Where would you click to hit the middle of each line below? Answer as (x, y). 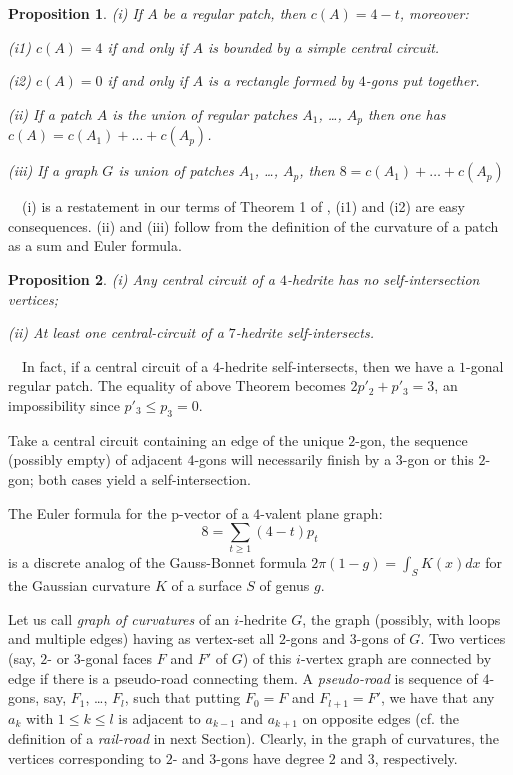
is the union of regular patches (205, 113)
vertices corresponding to (85, 757)
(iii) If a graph (53, 170)
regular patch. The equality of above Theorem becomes (177, 385)
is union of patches (176, 170)
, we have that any (437, 697)
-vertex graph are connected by (396, 658)
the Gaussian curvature (79, 585)
